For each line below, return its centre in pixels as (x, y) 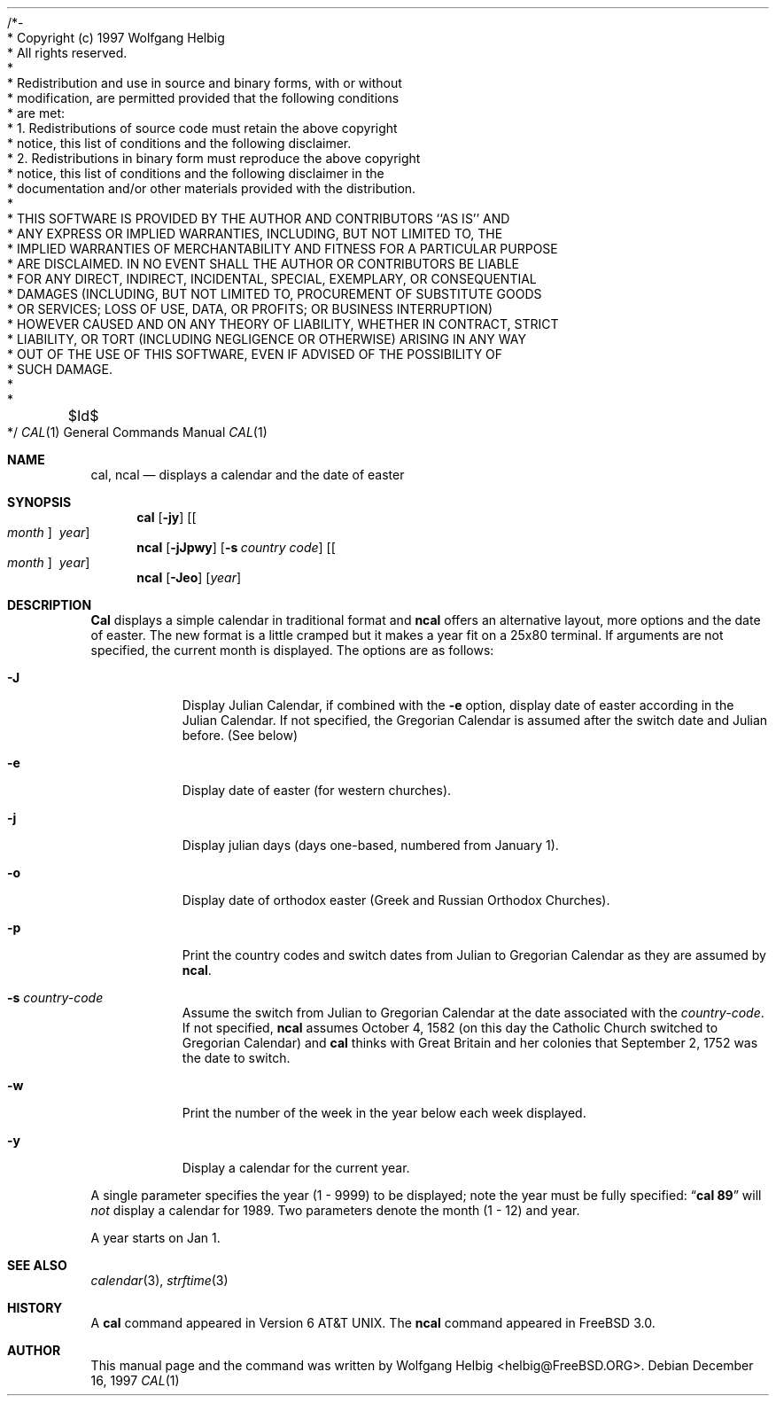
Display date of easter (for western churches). (317, 790)
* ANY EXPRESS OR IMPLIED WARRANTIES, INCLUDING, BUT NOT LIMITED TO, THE (255, 234)
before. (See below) (240, 735)
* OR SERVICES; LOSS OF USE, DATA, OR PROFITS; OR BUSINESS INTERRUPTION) (250, 309)
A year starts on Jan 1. (155, 1238)
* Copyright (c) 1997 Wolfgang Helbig (116, 38)
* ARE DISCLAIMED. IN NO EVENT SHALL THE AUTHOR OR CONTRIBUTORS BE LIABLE (263, 264)
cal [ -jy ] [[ (167, 517)
